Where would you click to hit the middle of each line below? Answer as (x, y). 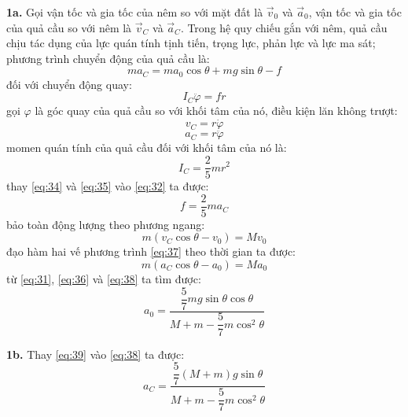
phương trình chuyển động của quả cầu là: (108, 58)
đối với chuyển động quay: (69, 84)
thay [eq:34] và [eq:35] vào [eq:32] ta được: (108, 186)
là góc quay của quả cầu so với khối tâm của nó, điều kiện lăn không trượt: (216, 111)
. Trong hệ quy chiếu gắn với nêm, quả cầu (284, 27)
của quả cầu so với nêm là (69, 27)
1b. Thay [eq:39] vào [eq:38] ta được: (96, 354)
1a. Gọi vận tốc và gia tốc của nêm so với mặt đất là (135, 12)
